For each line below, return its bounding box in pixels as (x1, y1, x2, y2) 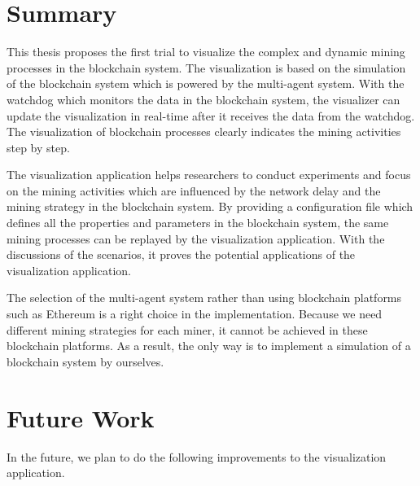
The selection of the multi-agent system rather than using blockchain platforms (7, 289, 402, 306)
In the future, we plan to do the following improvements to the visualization (7, 448, 387, 465)
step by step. (7, 138, 70, 155)
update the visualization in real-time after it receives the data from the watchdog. (7, 107, 415, 124)
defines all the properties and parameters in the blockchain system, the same (7, 214, 389, 231)
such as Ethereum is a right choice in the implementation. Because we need (7, 305, 383, 322)
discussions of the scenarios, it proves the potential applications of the (7, 246, 356, 263)
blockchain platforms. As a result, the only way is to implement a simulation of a (7, 337, 411, 354)
